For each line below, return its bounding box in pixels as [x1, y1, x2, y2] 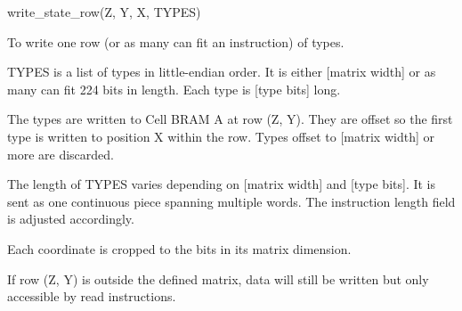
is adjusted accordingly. [7, 209, 134, 228]
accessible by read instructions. [7, 287, 176, 306]
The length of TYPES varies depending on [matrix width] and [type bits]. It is [7, 175, 436, 193]
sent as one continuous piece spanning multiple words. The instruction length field [7, 192, 456, 210]
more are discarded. [7, 144, 114, 163]
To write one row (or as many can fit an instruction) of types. [7, 32, 344, 51]
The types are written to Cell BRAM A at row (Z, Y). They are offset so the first [7, 110, 453, 128]
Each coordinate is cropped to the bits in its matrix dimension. [7, 239, 352, 258]
